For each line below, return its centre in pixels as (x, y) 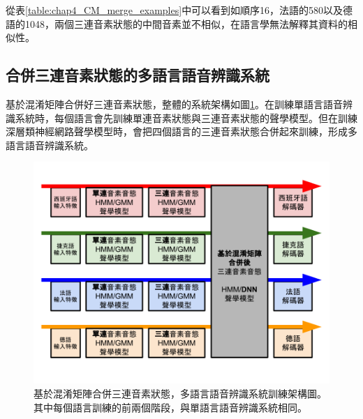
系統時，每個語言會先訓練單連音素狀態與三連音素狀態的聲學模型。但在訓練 (186, 117)
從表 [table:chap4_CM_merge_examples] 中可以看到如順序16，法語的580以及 (175, 10)
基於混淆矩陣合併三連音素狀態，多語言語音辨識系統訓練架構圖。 (180, 393)
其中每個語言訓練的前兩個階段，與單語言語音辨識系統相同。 (170, 407)
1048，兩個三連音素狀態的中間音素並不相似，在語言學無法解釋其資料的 (186, 23)
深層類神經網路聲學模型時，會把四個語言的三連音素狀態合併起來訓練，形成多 (181, 131)
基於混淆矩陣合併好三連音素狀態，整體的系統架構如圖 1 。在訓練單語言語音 (174, 104)
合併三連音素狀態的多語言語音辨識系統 (138, 75)
